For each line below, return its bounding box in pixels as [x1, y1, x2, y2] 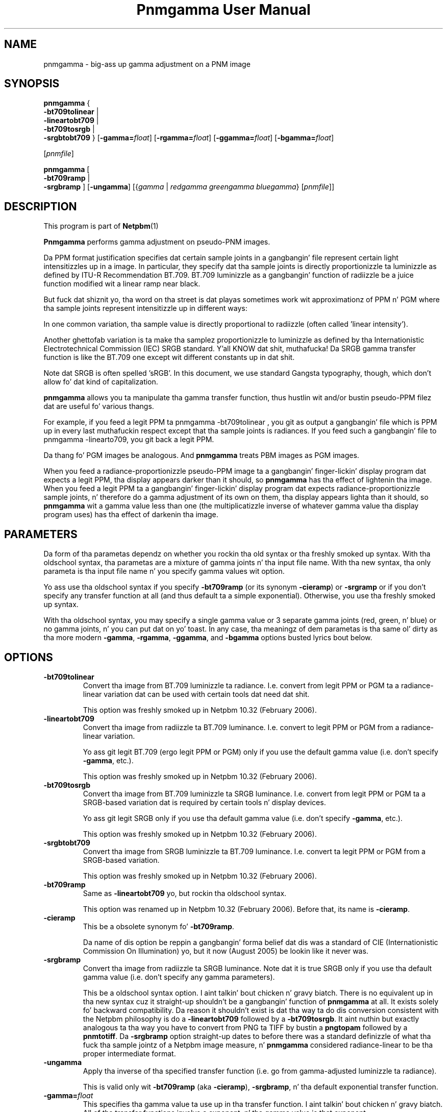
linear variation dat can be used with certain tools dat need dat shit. [83, 689, 310, 698]
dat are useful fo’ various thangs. [43, 402, 154, 411]
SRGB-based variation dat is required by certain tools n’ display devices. [83, 797, 326, 807]
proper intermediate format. [83, 1049, 176, 1058]
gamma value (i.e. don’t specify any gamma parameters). [83, 972, 275, 981]
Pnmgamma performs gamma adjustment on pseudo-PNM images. [43, 237, 270, 247]
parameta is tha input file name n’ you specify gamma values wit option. [43, 567, 285, 576]
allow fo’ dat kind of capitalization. [43, 377, 158, 386]
